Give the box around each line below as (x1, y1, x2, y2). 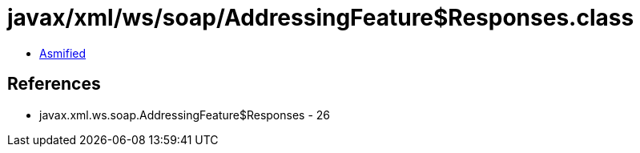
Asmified (39, 46, 87, 60)
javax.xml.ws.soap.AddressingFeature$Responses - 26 (39, 107, 330, 122)
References (7, 74, 101, 95)
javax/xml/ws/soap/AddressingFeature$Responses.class (7, 4, 634, 31)
